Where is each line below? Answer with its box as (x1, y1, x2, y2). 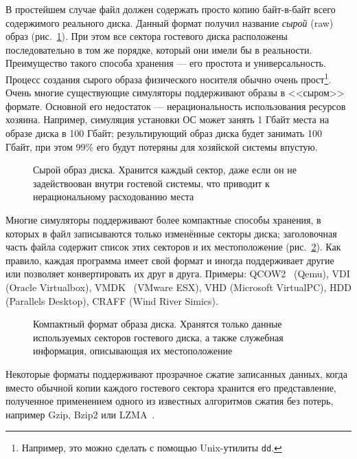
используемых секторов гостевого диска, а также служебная (33, 330, 284, 344)
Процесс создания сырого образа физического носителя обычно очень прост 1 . (5, 70, 332, 86)
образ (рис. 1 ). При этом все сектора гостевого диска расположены (5, 29, 288, 43)
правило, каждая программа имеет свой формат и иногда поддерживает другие (5, 253, 334, 267)
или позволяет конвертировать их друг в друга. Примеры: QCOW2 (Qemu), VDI (5, 266, 350, 281)
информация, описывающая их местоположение (33, 343, 233, 358)
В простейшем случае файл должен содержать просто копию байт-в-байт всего (5, 2, 336, 16)
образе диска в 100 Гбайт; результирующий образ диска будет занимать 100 (5, 126, 322, 140)
